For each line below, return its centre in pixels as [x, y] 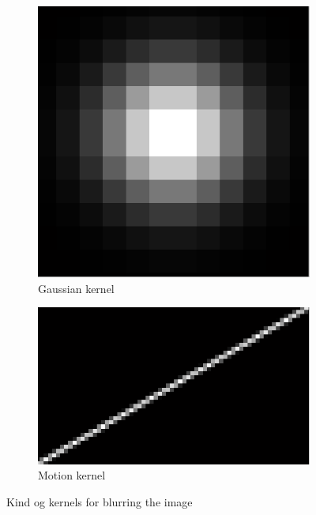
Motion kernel [72, 475]
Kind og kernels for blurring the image [100, 501]
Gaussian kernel [76, 288]
